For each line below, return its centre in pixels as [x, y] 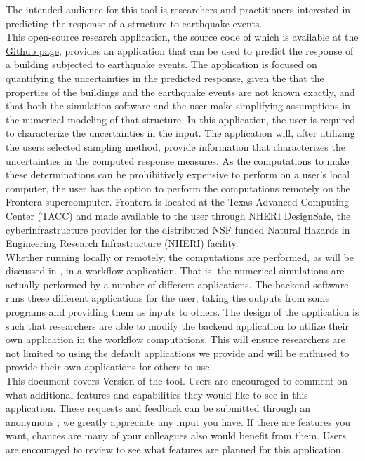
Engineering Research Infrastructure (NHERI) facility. [122, 243]
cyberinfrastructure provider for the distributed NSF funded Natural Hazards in [178, 229]
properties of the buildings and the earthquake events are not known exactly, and [180, 92]
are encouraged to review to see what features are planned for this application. [175, 449]
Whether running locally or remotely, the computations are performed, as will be [180, 256]
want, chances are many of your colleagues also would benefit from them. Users [176, 435]
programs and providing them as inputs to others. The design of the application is [182, 312]
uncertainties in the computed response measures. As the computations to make [178, 160]
